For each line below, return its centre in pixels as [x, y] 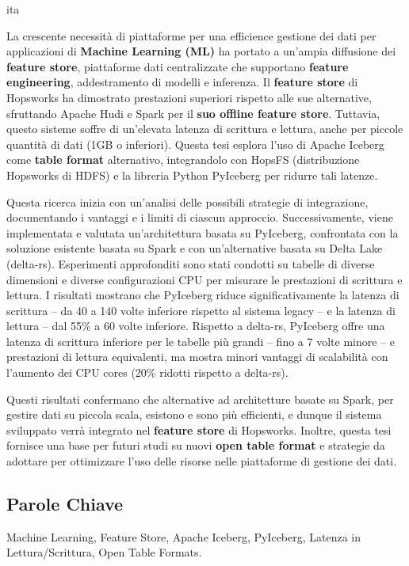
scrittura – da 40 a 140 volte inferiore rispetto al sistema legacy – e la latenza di [201, 310]
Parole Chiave [65, 504]
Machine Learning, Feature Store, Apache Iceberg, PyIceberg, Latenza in [184, 536]
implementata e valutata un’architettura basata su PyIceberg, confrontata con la [203, 232]
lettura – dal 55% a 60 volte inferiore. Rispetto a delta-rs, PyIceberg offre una [196, 326]
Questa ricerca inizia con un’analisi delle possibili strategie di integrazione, [187, 201]
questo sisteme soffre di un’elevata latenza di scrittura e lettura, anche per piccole [205, 129]
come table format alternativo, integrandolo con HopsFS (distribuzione [183, 160]
